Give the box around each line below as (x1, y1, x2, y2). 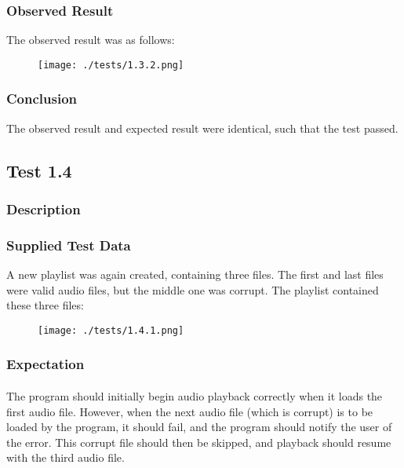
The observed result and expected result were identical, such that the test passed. (6, 119, 399, 136)
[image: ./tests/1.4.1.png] (38, 324, 184, 336)
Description (6, 199, 81, 218)
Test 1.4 (6, 158, 72, 182)
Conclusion (6, 89, 77, 108)
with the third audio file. (6, 449, 125, 466)
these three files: (6, 297, 84, 313)
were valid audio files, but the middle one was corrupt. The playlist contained (6, 281, 379, 298)
